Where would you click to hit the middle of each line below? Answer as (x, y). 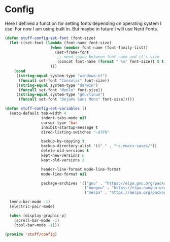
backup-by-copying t (63, 141)
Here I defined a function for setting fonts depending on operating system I (83, 23)
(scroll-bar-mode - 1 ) (37, 220)
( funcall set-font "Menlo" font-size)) (60, 90)
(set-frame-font (72, 52)
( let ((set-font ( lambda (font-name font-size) (61, 43)
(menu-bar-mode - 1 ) (30, 202)
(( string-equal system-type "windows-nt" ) (62, 76)
